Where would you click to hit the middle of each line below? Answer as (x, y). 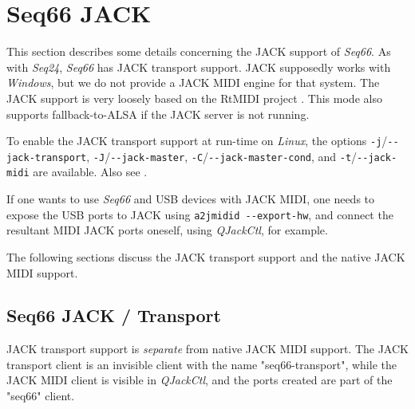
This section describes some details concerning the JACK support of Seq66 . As (199, 51)
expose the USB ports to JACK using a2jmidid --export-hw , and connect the (200, 214)
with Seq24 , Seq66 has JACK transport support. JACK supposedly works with (199, 67)
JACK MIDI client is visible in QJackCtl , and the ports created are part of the (200, 380)
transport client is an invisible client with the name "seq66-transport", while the (202, 364)
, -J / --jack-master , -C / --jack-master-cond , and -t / (222, 156)
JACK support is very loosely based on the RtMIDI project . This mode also (194, 98)
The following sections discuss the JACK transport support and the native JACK (206, 256)
